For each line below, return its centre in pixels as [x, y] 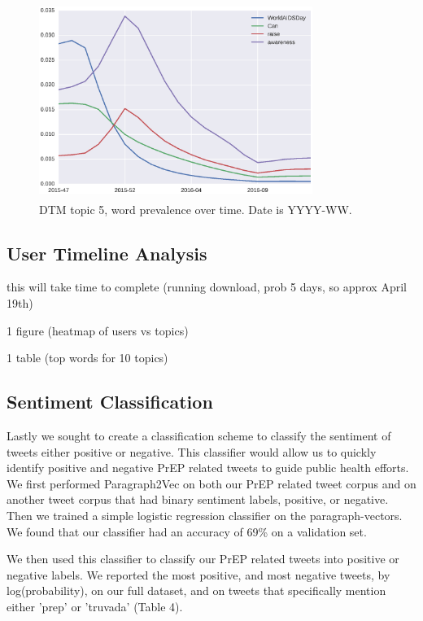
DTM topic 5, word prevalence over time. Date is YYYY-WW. [196, 209]
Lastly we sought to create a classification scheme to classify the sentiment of [199, 435]
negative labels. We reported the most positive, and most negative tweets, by [198, 574]
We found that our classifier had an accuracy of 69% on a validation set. [187, 531]
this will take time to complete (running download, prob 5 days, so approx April [207, 287]
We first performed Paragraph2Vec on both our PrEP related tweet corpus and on [211, 483]
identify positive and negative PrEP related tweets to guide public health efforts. [208, 468]
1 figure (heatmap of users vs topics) [98, 330]
